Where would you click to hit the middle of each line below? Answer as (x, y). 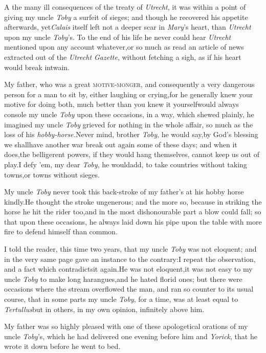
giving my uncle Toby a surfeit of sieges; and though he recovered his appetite (126, 17)
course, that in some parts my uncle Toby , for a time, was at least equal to (121, 299)
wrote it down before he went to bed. (62, 346)
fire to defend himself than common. (61, 231)
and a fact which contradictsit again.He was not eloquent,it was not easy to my (128, 269)
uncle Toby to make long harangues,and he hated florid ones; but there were (123, 279)
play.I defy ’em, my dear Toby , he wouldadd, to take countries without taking (126, 164)
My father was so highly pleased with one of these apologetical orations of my (126, 326)
